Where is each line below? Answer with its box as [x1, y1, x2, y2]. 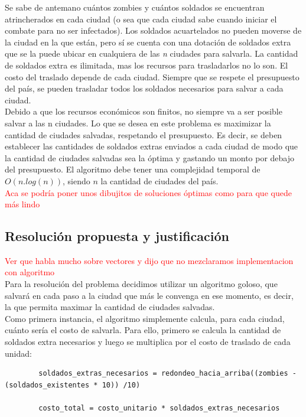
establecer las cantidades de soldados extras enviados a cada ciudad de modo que [5, 140, 298, 152]
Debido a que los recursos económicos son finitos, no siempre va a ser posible [5, 105, 282, 118]
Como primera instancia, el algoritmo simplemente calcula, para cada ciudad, [5, 312, 285, 324]
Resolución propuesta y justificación [5, 227, 229, 245]
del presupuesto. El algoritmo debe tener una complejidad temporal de [5, 163, 261, 175]
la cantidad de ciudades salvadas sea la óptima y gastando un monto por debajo [5, 151, 295, 164]
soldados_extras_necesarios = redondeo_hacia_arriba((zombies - [38, 369, 297, 378]
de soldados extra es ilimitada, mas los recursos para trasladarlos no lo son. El [5, 58, 288, 71]
